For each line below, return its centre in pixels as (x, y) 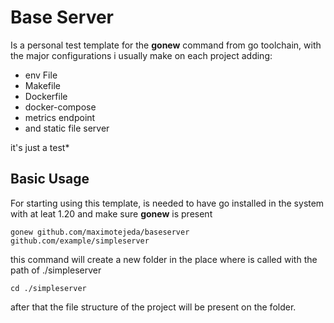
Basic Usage (50, 179)
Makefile (42, 85)
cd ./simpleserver (48, 288)
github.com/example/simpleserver (80, 241)
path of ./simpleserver (56, 270)
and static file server (67, 128)
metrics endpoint (60, 117)
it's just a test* (40, 147)
